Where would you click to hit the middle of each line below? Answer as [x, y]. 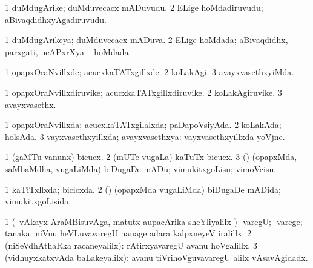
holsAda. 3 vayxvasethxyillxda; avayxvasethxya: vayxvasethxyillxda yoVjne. [145, 136]
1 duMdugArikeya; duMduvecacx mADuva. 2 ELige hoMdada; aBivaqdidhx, [147, 40]
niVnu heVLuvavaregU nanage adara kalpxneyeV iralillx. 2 [143, 233]
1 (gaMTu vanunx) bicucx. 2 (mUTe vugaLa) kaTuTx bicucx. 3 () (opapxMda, [151, 157]
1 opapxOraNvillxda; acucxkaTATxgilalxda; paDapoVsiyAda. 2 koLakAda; [143, 125]
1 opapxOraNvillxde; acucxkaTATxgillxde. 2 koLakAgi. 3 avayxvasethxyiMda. [150, 72]
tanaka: [19, 233]
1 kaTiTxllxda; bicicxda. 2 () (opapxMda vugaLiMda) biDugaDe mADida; [143, 189]
